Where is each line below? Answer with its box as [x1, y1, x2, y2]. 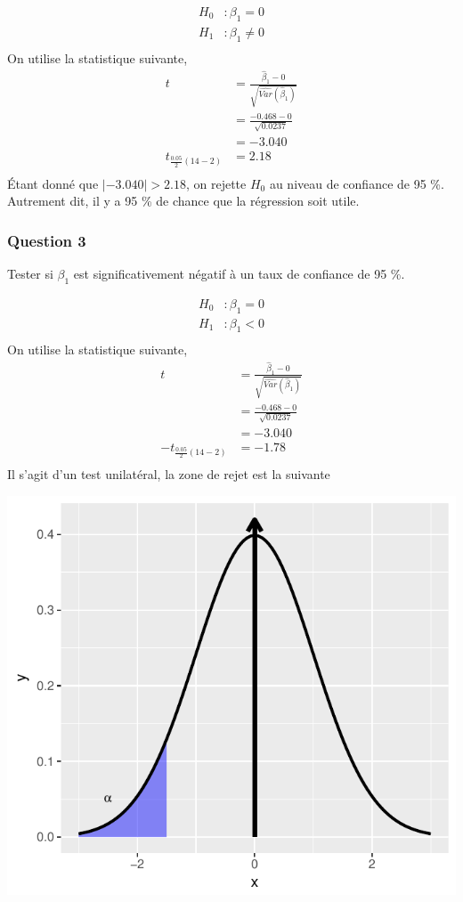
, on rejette [185, 174, 247, 192]
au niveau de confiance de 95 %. [269, 174, 444, 192]
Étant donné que [7, 174, 99, 192]
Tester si [7, 264, 53, 283]
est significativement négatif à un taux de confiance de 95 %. [73, 264, 405, 283]
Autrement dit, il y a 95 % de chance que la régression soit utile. [7, 191, 360, 210]
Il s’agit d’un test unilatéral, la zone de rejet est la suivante [7, 465, 330, 484]
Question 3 [7, 229, 86, 251]
